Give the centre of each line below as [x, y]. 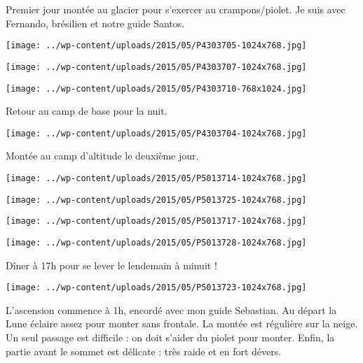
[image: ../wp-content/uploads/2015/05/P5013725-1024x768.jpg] [156, 200]
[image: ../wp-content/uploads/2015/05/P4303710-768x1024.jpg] [156, 88]
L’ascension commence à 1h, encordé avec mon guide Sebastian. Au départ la [171, 309]
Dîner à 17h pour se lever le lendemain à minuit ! [111, 265]
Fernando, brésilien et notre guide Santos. [95, 23]
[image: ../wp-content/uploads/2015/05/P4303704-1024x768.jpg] [156, 133]
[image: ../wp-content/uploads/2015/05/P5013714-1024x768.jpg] [156, 178]
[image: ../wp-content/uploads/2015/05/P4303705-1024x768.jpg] [156, 46]
